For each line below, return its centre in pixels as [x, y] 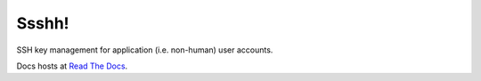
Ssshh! [43, 23]
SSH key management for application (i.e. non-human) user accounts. [145, 50]
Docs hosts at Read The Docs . [72, 66]
